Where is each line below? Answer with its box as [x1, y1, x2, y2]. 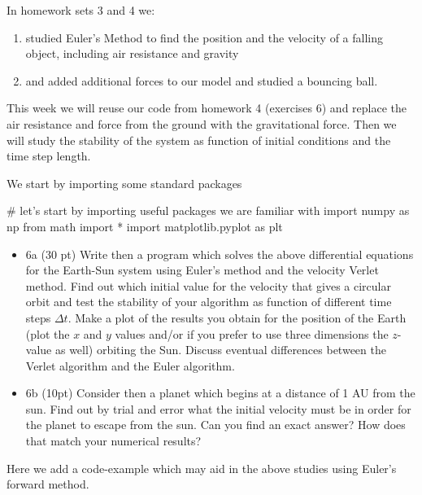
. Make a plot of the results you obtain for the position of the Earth [67, 309, 407, 326]
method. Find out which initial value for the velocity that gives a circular [25, 277, 391, 294]
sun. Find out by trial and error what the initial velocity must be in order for [25, 400, 411, 417]
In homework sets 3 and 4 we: [7, 2, 155, 18]
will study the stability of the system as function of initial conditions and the [7, 131, 391, 148]
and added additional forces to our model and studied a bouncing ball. [25, 72, 378, 89]
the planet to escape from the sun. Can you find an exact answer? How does [25, 416, 406, 433]
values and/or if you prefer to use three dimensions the [115, 325, 389, 342]
